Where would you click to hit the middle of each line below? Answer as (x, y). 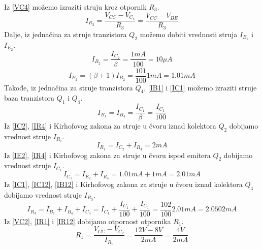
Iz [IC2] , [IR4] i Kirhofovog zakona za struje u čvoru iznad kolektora (110, 126)
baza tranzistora (29, 98)
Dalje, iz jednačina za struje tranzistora (65, 34)
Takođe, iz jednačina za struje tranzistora (69, 87)
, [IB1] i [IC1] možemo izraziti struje (200, 87)
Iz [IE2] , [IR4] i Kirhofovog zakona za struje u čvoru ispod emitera (107, 155)
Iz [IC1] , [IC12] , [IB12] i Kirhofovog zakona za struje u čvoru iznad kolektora (123, 184)
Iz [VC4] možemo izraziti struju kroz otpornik (75, 7)
